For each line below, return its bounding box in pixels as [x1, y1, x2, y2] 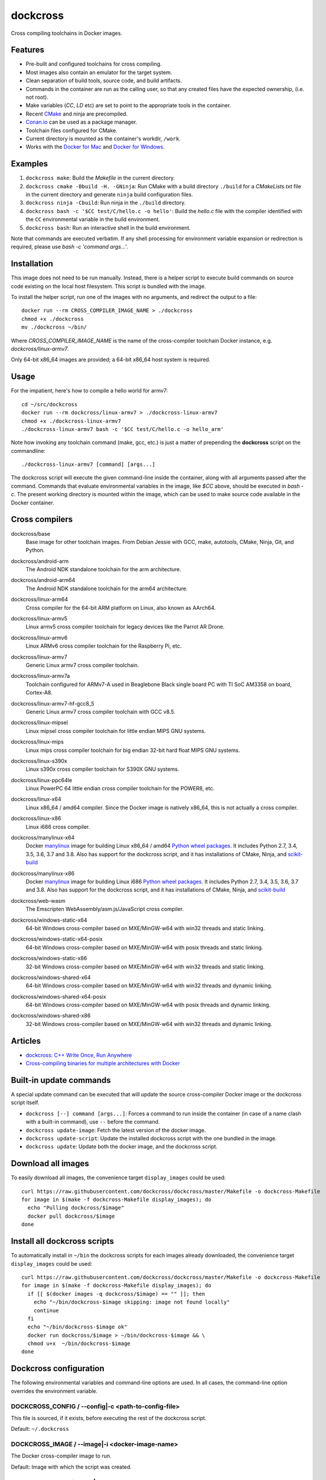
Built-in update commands [11, 1075, 112, 1085]
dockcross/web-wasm [11, 897, 66, 904]
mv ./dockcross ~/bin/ [21, 324, 87, 331]
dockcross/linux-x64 [11, 796, 61, 803]
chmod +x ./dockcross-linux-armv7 [21, 417, 121, 424]
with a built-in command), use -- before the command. [25, 1118, 160, 1125]
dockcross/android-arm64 [11, 577, 76, 584]
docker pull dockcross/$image [27, 1212, 115, 1220]
